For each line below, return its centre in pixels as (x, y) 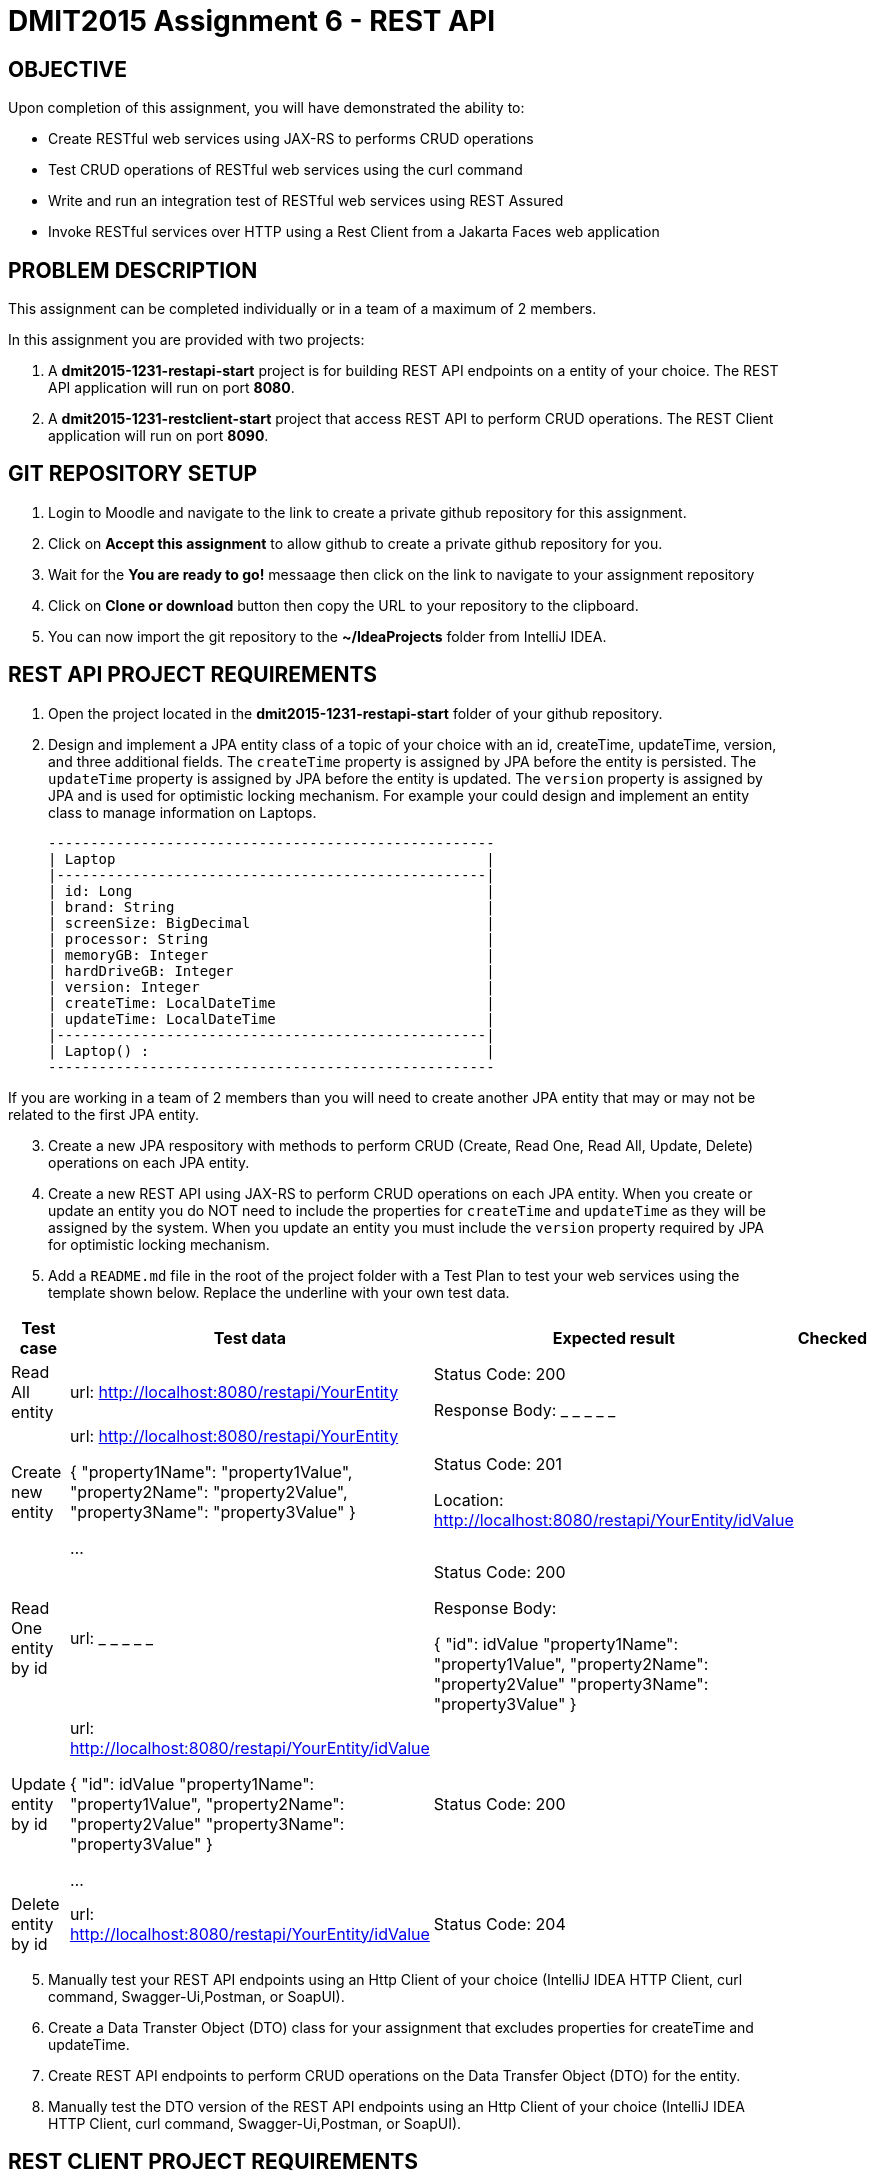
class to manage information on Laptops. (182, 812)
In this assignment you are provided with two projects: (186, 340)
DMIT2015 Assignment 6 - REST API (252, 21)
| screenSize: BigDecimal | (271, 922)
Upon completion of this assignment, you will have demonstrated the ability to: (266, 108)
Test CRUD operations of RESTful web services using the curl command (285, 170)
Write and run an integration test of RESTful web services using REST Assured (306, 201)
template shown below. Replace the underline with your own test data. (279, 1292)
